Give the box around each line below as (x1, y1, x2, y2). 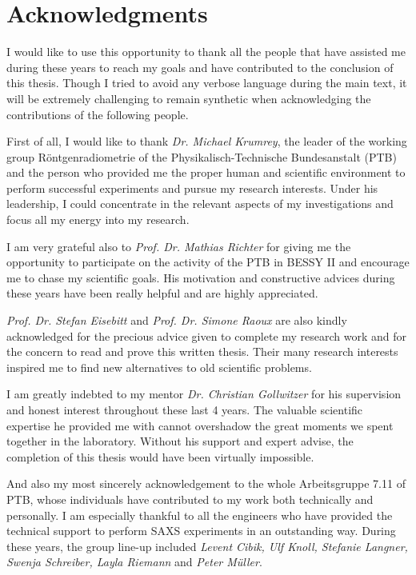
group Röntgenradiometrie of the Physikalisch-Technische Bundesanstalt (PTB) (6, 148, 397, 165)
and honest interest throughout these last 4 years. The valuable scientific (6, 401, 363, 417)
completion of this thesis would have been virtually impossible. (6, 448, 314, 465)
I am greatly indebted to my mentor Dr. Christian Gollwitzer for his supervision (6, 385, 402, 402)
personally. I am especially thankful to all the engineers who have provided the (6, 506, 393, 523)
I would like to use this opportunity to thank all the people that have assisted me (6, 43, 406, 60)
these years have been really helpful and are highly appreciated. (6, 285, 318, 301)
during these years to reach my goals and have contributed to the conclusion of (6, 58, 394, 75)
